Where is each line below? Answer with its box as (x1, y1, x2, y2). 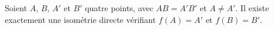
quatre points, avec (85, 2, 154, 14)
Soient (5, 2, 27, 14)
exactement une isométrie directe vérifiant (5, 13, 156, 25)
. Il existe (235, 2, 269, 14)
